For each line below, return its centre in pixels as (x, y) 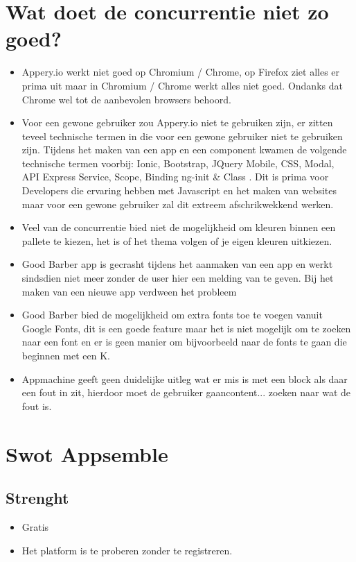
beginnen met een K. (66, 355)
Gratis (35, 526)
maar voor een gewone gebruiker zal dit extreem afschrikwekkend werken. (178, 204)
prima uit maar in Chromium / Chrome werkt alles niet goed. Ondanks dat (182, 85)
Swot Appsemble (87, 453)
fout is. (37, 406)
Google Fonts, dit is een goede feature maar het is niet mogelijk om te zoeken (186, 328)
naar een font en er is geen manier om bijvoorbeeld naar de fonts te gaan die (184, 342)
